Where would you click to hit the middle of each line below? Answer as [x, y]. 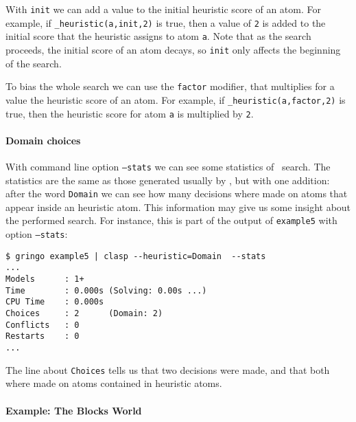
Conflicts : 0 [43, 325]
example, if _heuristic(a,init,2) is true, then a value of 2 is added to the [166, 22]
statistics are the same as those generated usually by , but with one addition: [168, 180]
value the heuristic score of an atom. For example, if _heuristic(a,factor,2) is [176, 99]
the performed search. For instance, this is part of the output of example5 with [171, 220]
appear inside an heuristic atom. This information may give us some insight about [178, 207]
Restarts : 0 [43, 336]
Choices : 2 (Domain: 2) [84, 314]
